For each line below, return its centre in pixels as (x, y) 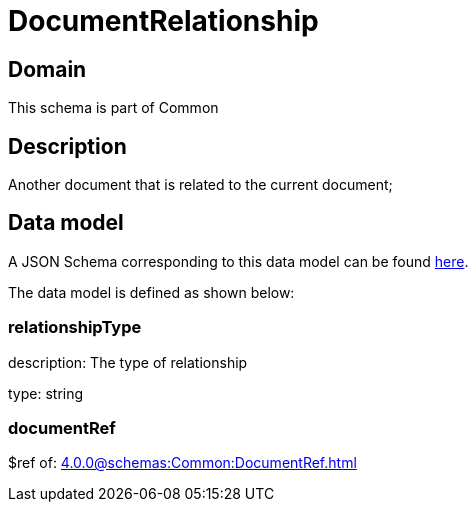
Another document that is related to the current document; (200, 185)
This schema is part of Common (113, 108)
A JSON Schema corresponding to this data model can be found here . (238, 261)
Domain (47, 69)
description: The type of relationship (128, 362)
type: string (46, 393)
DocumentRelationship (163, 21)
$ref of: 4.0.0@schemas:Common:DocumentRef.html (182, 463)
